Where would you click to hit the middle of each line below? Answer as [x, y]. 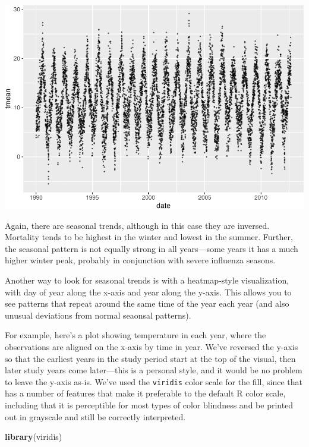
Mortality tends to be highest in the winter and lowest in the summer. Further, [149, 237]
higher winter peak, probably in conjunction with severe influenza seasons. [140, 260]
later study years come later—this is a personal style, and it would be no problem [154, 370]
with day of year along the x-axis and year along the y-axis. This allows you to [148, 292]
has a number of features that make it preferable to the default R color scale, [145, 393]
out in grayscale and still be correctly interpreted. [95, 416]
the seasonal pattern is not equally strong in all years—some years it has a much [152, 248]
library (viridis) [34, 437]
